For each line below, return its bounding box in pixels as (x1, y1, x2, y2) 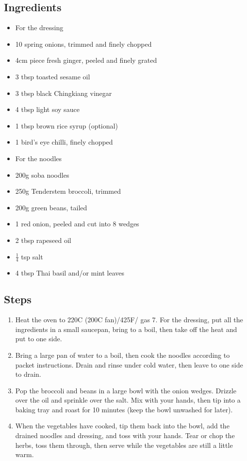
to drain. (15, 369, 41, 379)
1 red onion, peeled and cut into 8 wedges (15, 219, 139, 229)
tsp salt (21, 251, 43, 261)
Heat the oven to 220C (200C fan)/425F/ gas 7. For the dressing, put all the (15, 314, 243, 325)
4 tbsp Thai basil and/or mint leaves (15, 268, 125, 278)
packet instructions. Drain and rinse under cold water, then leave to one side (15, 359, 243, 369)
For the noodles (15, 153, 62, 163)
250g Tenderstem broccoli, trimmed (15, 186, 121, 196)
